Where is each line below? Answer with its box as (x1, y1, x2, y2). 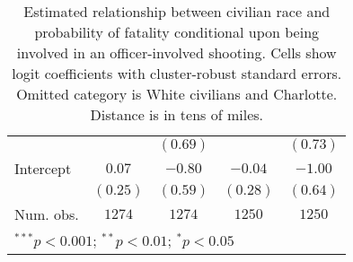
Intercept (14, 158, 72, 179)
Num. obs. (14, 204, 79, 224)
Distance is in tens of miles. (90, 104, 263, 125)
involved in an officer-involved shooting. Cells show (16, 42, 337, 63)
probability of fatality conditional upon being (34, 22, 320, 42)
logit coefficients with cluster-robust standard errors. (12, 63, 342, 83)
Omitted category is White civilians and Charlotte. (16, 83, 338, 104)
